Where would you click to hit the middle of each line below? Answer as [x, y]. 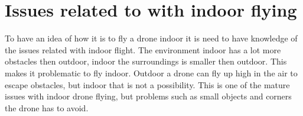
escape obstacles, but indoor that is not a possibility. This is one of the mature [147, 84]
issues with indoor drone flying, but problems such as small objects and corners [148, 96]
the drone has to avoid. [47, 107]
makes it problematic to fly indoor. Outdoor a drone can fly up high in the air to [151, 72]
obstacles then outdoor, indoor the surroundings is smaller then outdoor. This [146, 61]
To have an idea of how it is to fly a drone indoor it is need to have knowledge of [151, 38]
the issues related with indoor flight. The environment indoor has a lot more [143, 49]
